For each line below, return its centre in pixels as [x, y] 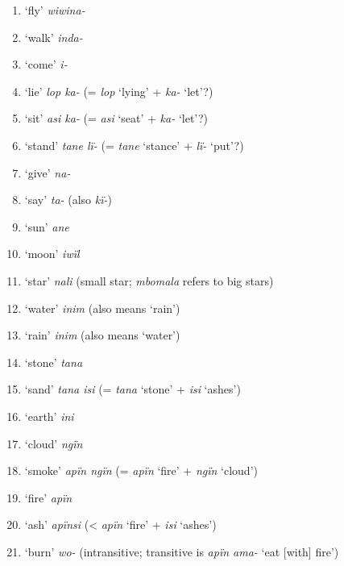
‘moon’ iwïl [52, 254]
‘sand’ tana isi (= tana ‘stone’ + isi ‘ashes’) [133, 389]
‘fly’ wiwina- [55, 10]
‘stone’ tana [54, 362]
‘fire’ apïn [48, 497]
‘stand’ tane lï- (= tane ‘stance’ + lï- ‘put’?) [134, 145]
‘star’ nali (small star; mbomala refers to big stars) [149, 280]
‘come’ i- [46, 64]
